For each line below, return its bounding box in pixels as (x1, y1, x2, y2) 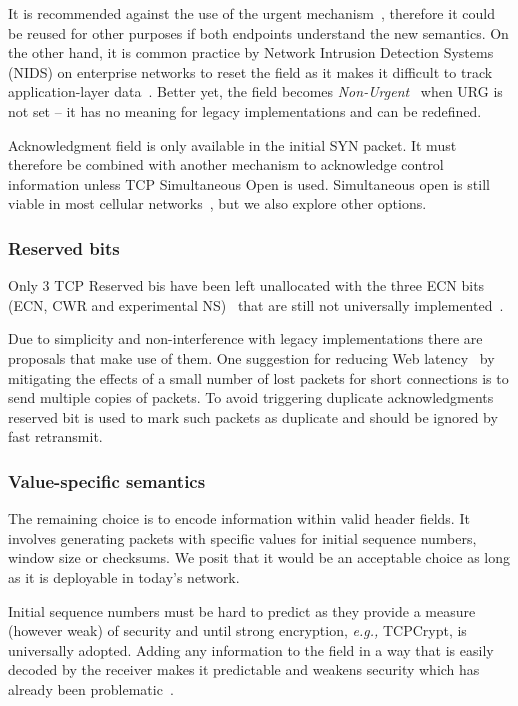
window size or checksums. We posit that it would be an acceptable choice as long (8, 547, 511, 568)
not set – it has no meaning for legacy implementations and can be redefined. (8, 100, 482, 121)
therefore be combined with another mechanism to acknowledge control (8, 154, 444, 175)
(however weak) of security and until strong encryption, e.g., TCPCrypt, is (8, 620, 467, 641)
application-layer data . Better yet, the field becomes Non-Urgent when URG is (8, 81, 503, 102)
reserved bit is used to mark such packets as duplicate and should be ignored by (8, 406, 498, 427)
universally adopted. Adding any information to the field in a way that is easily (8, 639, 494, 660)
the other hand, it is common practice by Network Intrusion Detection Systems (8, 42, 494, 63)
